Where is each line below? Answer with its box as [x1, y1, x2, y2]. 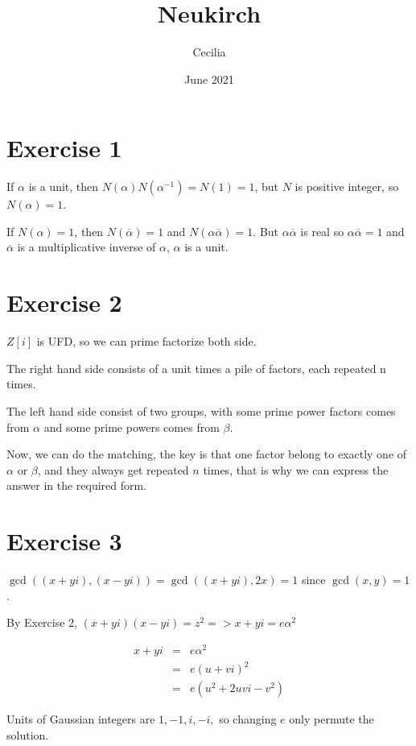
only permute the [289, 711, 374, 727]
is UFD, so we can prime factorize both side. [36, 333, 257, 350]
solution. [6, 727, 49, 744]
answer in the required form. [6, 477, 147, 494]
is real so [300, 222, 344, 239]
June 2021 [184, 70, 234, 87]
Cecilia [192, 44, 226, 60]
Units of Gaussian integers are [6, 711, 155, 727]
